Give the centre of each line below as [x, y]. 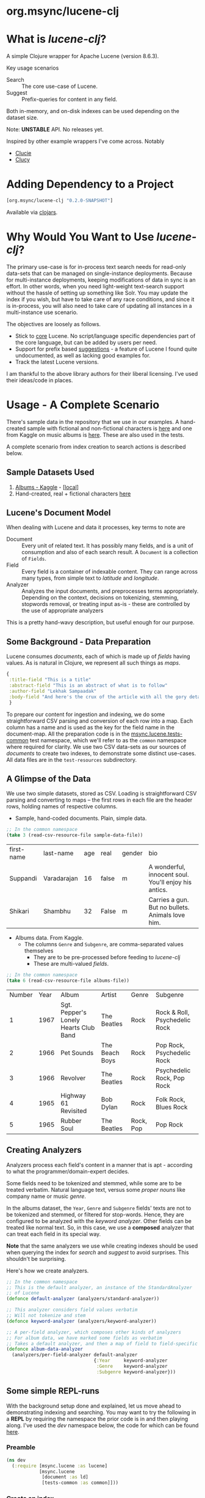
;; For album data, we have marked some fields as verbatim [85, 1338]
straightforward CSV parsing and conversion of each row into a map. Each [100, 721]
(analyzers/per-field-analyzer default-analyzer [75, 1355]
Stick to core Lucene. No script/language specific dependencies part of [105, 336]
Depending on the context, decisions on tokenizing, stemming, [100, 597]
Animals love [167, 915]
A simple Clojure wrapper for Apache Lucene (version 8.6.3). [83, 56]
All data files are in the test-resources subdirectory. [72, 759]
